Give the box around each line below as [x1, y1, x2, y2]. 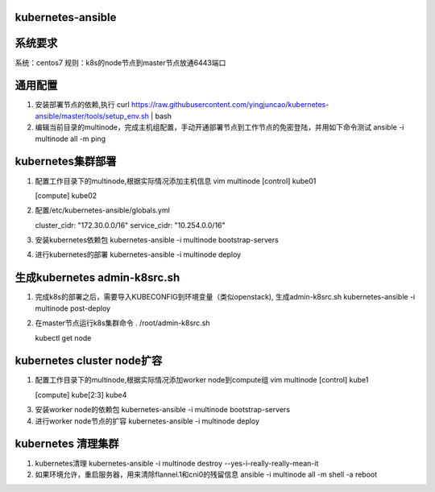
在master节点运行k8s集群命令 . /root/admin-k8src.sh [35, 318, 210, 328]
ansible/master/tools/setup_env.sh [35, 111, 149, 121]
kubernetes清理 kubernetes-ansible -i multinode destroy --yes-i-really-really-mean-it [35, 458, 319, 468]
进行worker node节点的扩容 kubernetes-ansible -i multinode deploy [35, 416, 260, 426]
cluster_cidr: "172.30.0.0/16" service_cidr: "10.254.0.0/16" [35, 220, 226, 229]
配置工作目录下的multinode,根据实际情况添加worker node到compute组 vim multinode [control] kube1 [35, 375, 369, 385]
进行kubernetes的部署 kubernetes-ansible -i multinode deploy [35, 250, 242, 259]
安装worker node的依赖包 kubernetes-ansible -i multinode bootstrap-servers [35, 405, 290, 415]
